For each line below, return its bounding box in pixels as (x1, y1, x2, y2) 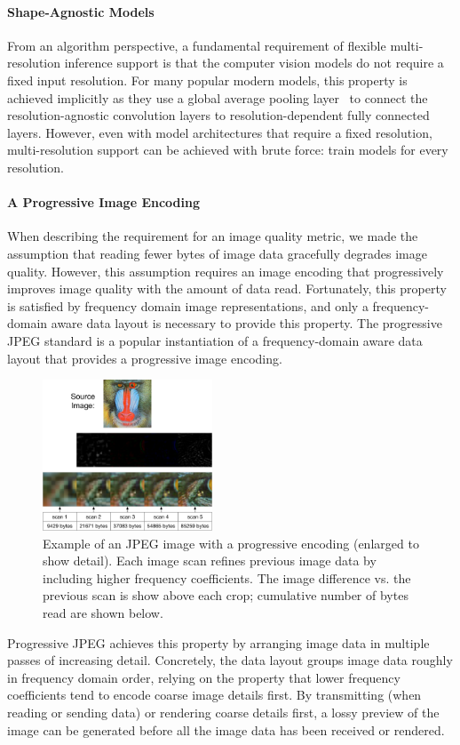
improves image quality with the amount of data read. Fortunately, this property (7, 279, 447, 298)
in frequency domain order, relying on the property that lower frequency (7, 668, 401, 686)
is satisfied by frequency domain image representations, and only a (7, 296, 369, 315)
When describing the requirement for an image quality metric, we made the (7, 227, 418, 245)
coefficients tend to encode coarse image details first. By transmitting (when (7, 685, 422, 704)
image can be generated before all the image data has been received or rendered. (7, 720, 445, 739)
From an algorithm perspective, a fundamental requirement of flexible (7, 36, 386, 54)
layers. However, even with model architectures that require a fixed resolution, (7, 123, 432, 141)
